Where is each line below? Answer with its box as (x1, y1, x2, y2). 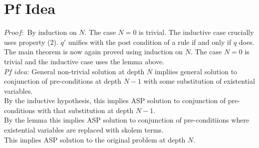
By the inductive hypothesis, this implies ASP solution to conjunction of (4, 95, 226, 106)
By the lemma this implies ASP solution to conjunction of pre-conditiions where (4, 115, 250, 125)
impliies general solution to (154, 66, 238, 76)
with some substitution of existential (143, 76, 255, 86)
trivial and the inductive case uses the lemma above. (4, 56, 165, 66)
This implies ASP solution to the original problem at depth (4, 134, 186, 145)
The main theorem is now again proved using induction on (4, 46, 183, 57)
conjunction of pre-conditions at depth (4, 76, 122, 86)
